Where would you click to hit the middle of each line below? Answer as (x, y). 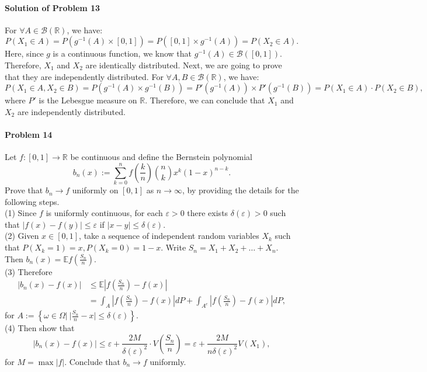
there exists (208, 213)
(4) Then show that (40, 328)
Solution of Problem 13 (53, 7)
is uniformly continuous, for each (104, 213)
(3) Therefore (29, 271)
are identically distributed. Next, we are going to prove (184, 65)
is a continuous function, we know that (122, 53)
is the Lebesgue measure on (88, 100)
